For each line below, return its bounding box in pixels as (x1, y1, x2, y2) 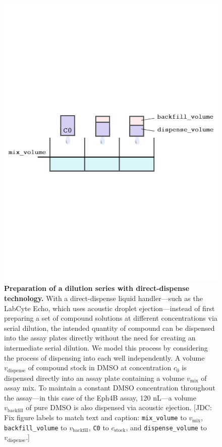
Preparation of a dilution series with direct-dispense (4, 283, 189, 293)
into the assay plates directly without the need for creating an (4, 332, 196, 343)
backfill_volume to (4, 422, 67, 432)
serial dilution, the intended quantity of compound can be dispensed (4, 322, 215, 333)
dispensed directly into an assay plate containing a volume (4, 372, 185, 383)
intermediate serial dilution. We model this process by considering (4, 342, 208, 353)
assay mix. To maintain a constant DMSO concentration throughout (4, 382, 215, 393)
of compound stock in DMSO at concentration (28, 362, 172, 373)
